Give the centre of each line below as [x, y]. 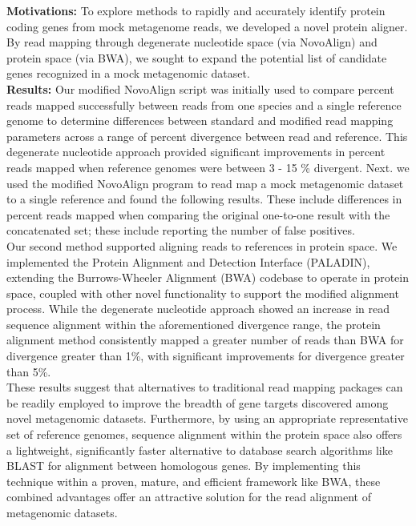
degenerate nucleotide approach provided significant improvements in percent [196, 152]
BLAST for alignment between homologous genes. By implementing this [184, 466]
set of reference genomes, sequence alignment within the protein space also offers [204, 434]
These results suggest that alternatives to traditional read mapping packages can [205, 387]
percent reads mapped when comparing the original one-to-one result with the [198, 214]
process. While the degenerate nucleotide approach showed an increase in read [198, 309]
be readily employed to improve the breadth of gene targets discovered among [198, 402]
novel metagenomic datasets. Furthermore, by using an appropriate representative [207, 418]
